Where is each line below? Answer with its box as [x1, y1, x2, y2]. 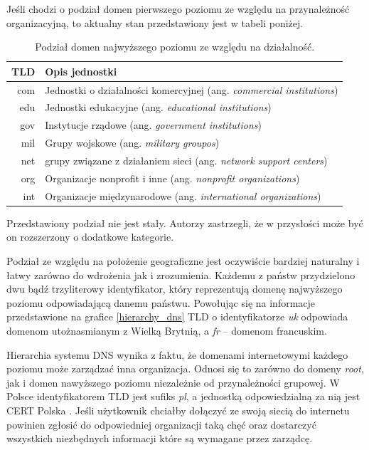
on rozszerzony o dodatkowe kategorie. [6, 229, 174, 244]
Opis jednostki [45, 63, 117, 78]
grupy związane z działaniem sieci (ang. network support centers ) [45, 153, 328, 167]
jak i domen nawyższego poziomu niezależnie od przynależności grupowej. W [6, 375, 340, 389]
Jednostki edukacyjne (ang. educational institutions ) [45, 100, 272, 115]
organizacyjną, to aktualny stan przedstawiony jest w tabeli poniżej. [6, 15, 304, 30]
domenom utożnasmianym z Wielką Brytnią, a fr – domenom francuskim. [6, 323, 327, 337]
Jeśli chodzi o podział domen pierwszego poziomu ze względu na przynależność [6, 1, 350, 16]
